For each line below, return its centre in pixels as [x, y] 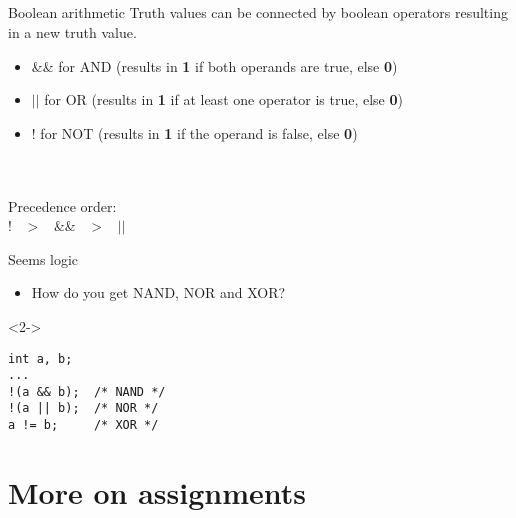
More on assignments [157, 491]
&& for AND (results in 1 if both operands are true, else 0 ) [214, 65]
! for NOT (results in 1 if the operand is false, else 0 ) [194, 132]
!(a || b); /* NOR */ [83, 408]
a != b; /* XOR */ [83, 425]
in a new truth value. [72, 31]
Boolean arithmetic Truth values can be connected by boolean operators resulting [258, 12]
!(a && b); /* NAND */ [87, 391]
